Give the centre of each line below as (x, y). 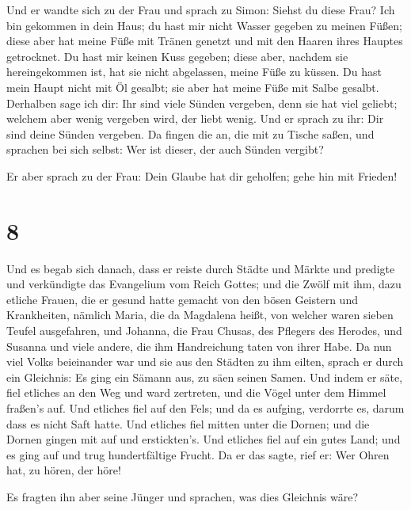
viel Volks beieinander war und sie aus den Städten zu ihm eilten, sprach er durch (205, 362)
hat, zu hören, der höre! (64, 470)
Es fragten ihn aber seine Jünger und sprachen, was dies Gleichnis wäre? (183, 496)
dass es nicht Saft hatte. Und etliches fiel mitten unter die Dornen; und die (188, 423)
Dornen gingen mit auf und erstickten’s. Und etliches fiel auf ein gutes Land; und (204, 439)
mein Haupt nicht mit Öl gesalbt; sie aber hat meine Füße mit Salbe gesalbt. (193, 87)
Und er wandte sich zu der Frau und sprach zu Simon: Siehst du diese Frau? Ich (201, 10)
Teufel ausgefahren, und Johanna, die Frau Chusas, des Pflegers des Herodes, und (204, 331)
